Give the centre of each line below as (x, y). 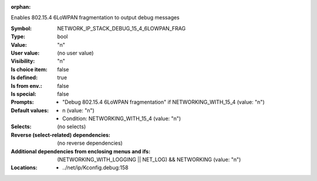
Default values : (30, 110)
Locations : (24, 168)
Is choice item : (29, 69)
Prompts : (23, 102)
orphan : (21, 7)
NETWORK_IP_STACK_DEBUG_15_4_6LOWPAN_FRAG (122, 28)
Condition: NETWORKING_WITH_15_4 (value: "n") (122, 119)
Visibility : (23, 61)
